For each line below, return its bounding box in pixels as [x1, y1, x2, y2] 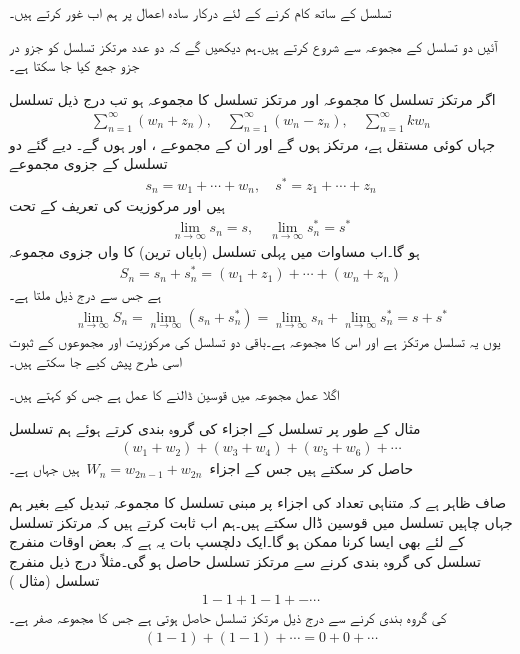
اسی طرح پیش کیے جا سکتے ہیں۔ [9, 350, 182, 371]
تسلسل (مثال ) [9, 570, 100, 591]
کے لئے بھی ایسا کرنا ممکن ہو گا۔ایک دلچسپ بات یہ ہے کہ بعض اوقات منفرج [9, 531, 465, 552]
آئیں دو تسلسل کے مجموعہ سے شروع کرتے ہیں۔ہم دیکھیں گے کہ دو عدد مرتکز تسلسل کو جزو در [9, 35, 498, 56]
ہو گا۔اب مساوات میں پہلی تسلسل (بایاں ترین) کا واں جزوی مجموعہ [9, 241, 420, 262]
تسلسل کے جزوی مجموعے [9, 153, 168, 174]
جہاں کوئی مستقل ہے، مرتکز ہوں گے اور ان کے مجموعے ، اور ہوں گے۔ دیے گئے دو [9, 133, 496, 154]
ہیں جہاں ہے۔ [9, 458, 80, 479]
